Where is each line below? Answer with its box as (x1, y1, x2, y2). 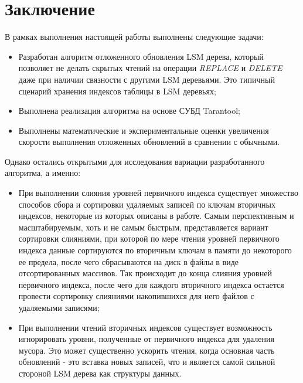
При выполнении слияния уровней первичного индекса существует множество (18, 187, 298, 199)
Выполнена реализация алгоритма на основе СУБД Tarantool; (18, 104, 240, 117)
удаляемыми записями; (18, 301, 100, 313)
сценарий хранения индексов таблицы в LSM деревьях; (18, 84, 216, 97)
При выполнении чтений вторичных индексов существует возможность (18, 321, 273, 333)
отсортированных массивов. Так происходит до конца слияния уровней (18, 267, 272, 279)
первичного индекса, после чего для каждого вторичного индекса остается (18, 278, 284, 290)
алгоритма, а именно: (5, 167, 81, 179)
